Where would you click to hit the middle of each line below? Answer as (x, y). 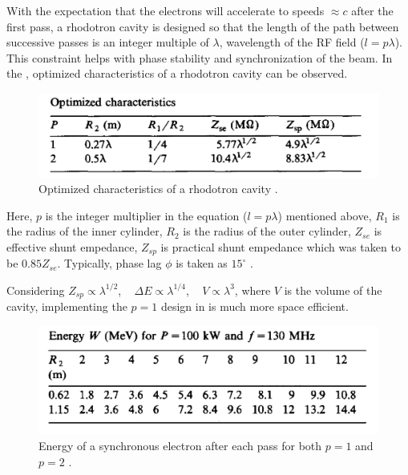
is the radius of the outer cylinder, (267, 231)
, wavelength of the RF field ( (292, 42)
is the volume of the (333, 290)
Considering (36, 290)
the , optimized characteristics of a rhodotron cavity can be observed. (177, 73)
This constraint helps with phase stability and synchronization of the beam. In (200, 57)
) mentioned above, (325, 215)
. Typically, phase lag (109, 263)
